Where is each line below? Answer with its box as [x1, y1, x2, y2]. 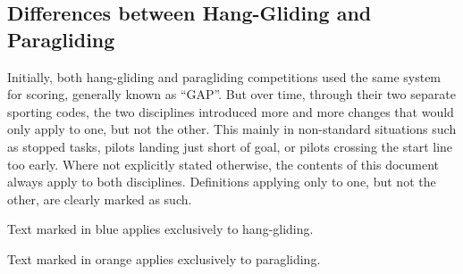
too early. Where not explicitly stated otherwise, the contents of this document [7, 154, 440, 173]
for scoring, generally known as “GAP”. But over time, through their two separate [7, 85, 456, 104]
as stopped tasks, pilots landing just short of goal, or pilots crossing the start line [7, 137, 453, 155]
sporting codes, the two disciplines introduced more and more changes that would [7, 102, 454, 120]
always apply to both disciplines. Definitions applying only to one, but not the [7, 172, 436, 191]
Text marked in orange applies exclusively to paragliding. [7, 249, 321, 268]
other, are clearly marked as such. [7, 189, 192, 208]
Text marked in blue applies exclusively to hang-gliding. [7, 220, 314, 238]
